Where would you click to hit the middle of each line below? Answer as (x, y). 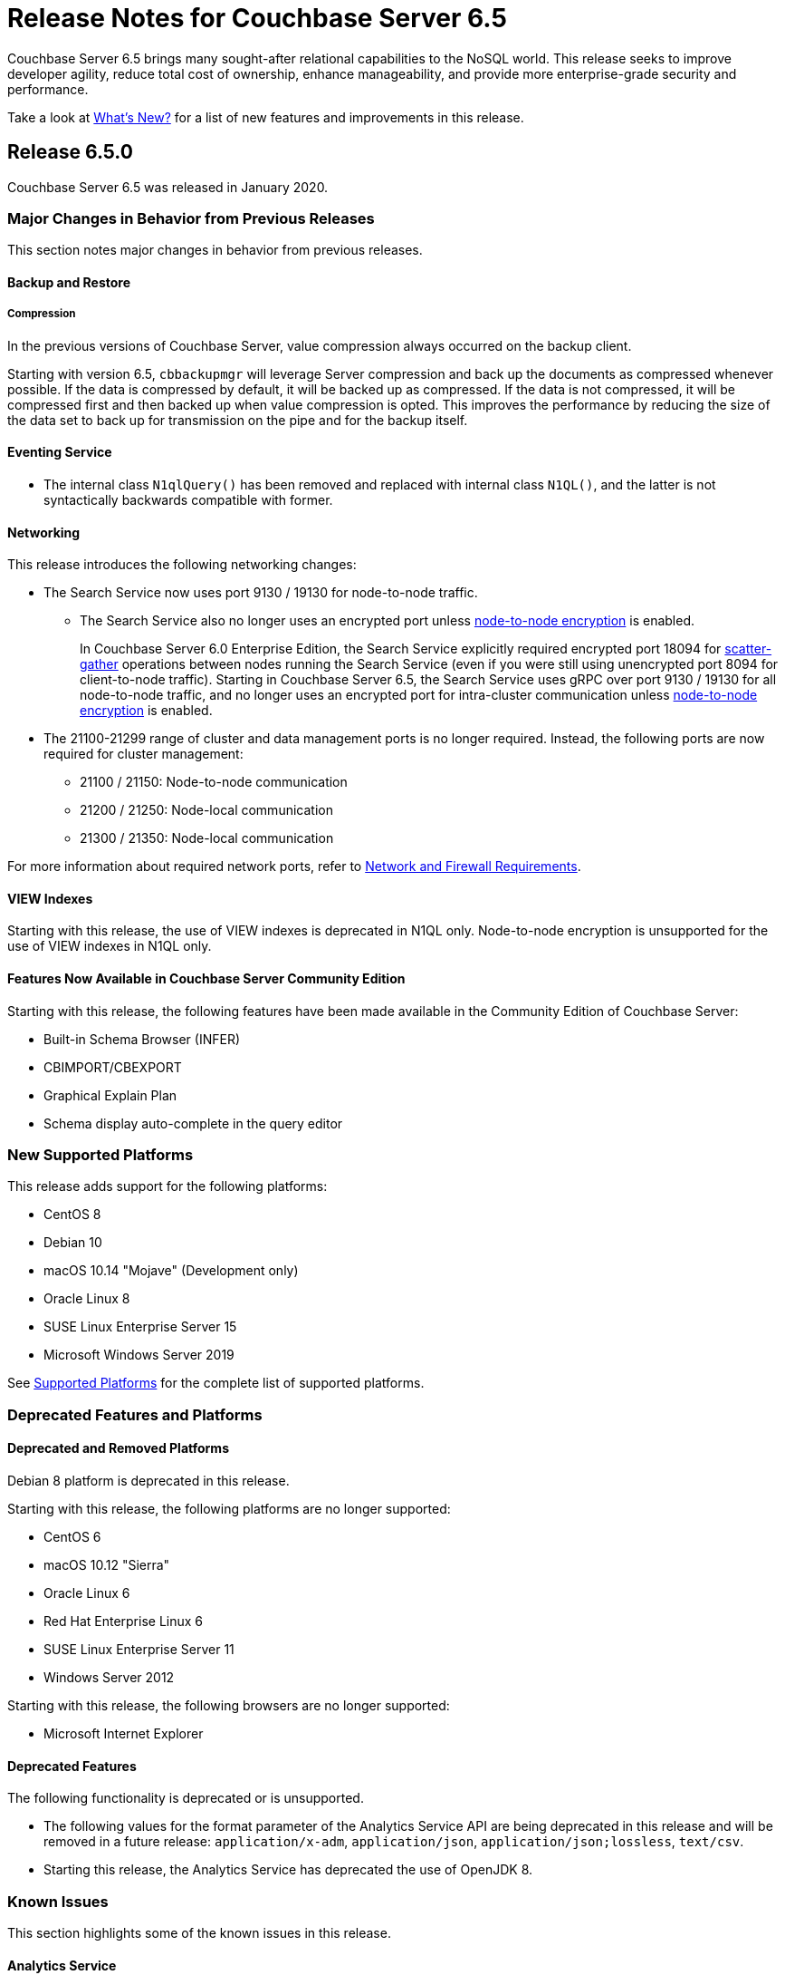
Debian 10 (73, 1243)
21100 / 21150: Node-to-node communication (214, 782)
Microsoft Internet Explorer (124, 1733)
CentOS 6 (72, 1536)
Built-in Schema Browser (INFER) (142, 1039)
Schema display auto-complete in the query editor (193, 1123)
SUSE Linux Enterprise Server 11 (139, 1649)
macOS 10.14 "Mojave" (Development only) (171, 1271)
